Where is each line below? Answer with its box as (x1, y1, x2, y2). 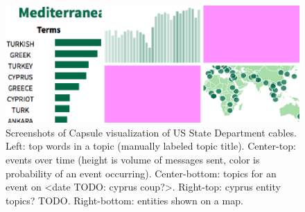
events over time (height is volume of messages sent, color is (6, 152, 260, 166)
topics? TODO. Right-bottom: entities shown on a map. (6, 193, 243, 207)
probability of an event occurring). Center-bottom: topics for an (6, 166, 277, 180)
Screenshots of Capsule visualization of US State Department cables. (6, 125, 297, 139)
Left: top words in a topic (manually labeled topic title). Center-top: (6, 139, 296, 153)
